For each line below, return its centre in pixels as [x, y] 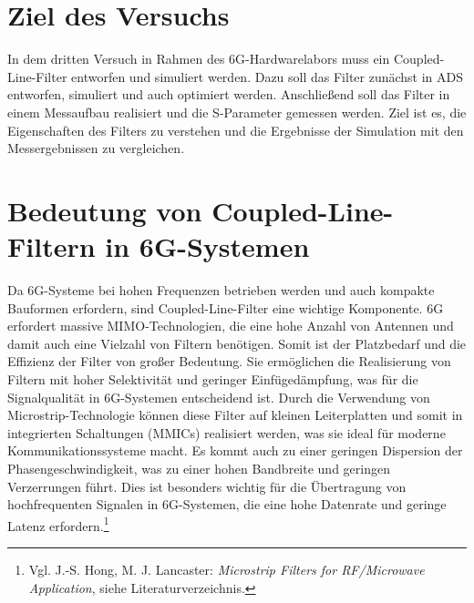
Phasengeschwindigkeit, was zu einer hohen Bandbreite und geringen [199, 468]
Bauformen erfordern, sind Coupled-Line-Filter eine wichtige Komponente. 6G [226, 307]
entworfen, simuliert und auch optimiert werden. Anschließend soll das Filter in [229, 94]
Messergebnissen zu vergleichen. [96, 148]
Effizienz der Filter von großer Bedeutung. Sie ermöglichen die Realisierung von [229, 361]
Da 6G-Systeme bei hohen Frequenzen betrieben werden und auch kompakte [221, 290]
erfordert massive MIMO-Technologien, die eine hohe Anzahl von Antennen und [231, 326]
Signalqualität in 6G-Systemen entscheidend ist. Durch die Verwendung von [219, 397]
